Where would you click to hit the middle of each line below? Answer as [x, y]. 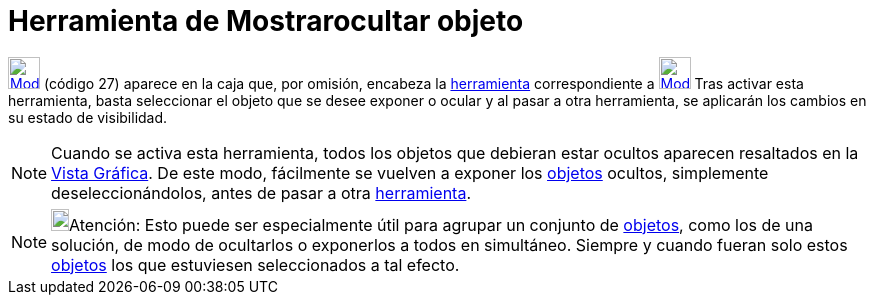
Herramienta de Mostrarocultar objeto [266, 21]
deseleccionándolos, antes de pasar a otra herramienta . [261, 192]
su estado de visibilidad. [88, 117]
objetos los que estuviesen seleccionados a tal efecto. [255, 264]
